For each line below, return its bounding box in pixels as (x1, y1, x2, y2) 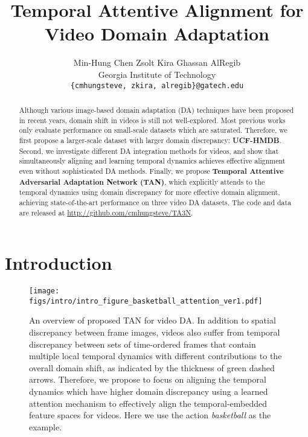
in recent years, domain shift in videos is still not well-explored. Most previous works (19, 115, 286, 125)
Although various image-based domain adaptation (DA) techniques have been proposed (19, 104, 294, 115)
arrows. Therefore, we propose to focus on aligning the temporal (29, 373, 266, 386)
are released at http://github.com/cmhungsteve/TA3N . (19, 207, 193, 217)
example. (29, 420, 62, 433)
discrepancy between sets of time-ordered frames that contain (29, 337, 256, 350)
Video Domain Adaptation (44, 21, 270, 46)
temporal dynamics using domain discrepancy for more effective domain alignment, (19, 187, 280, 197)
